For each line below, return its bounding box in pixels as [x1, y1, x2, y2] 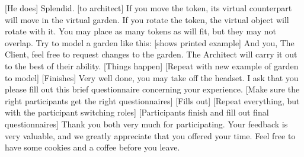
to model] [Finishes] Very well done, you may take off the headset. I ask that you [5, 71, 299, 84]
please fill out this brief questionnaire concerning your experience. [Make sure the [5, 83, 300, 95]
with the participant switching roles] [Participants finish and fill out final [5, 106, 269, 118]
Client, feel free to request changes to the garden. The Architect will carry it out [5, 48, 297, 60]
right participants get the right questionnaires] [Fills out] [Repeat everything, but [5, 94, 300, 107]
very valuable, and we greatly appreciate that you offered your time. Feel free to [5, 129, 296, 142]
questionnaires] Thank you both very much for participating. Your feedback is [5, 117, 288, 130]
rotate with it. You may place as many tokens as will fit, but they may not [5, 25, 276, 37]
